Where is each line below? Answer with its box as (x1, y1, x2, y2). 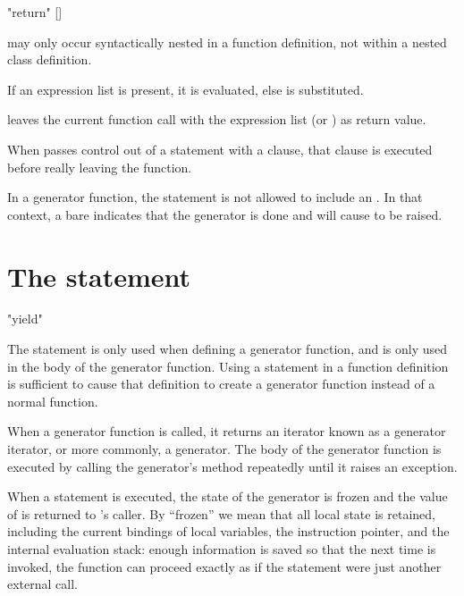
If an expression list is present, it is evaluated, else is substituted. (7, 80, 364, 98)
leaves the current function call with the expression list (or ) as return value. (7, 110, 426, 129)
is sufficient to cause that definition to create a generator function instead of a (7, 374, 435, 393)
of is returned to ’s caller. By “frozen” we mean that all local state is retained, (7, 504, 435, 523)
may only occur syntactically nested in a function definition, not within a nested (7, 32, 447, 51)
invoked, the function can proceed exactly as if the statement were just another (7, 557, 442, 575)
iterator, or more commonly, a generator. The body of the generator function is (7, 440, 442, 458)
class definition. (7, 50, 92, 69)
